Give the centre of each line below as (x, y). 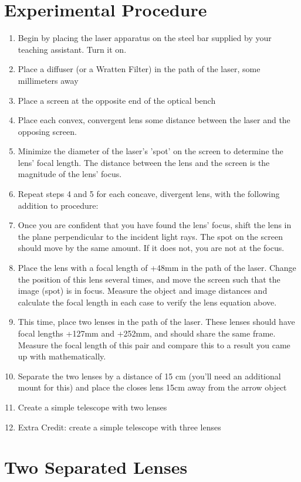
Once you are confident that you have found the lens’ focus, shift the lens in (155, 225)
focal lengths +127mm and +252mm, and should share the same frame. (147, 333)
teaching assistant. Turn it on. (72, 49)
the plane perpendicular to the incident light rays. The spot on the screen (150, 236)
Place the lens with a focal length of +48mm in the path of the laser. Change (157, 268)
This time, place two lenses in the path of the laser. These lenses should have (156, 322)
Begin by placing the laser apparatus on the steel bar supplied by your (145, 38)
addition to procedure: (58, 205)
